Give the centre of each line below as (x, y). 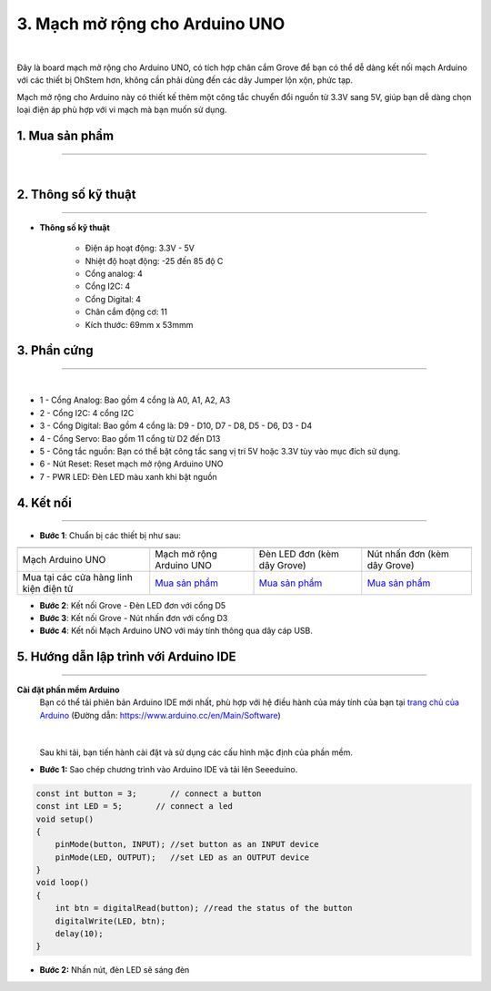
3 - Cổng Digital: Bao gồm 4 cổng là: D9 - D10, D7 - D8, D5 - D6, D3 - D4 (176, 426)
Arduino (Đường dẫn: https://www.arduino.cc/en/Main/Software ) (160, 715)
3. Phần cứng (55, 351)
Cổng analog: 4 (114, 274)
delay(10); (79, 934)
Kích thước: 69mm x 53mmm (139, 324)
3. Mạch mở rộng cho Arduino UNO (151, 24)
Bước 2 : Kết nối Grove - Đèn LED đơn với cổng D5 (133, 605)
